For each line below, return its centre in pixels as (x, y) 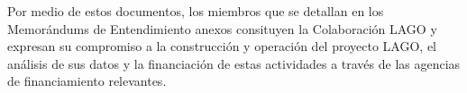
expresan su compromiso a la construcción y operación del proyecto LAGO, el (222, 46)
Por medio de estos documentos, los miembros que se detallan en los (196, 11)
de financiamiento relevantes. (87, 81)
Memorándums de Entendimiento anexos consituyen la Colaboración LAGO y (222, 28)
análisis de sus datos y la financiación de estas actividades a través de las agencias (234, 63)
